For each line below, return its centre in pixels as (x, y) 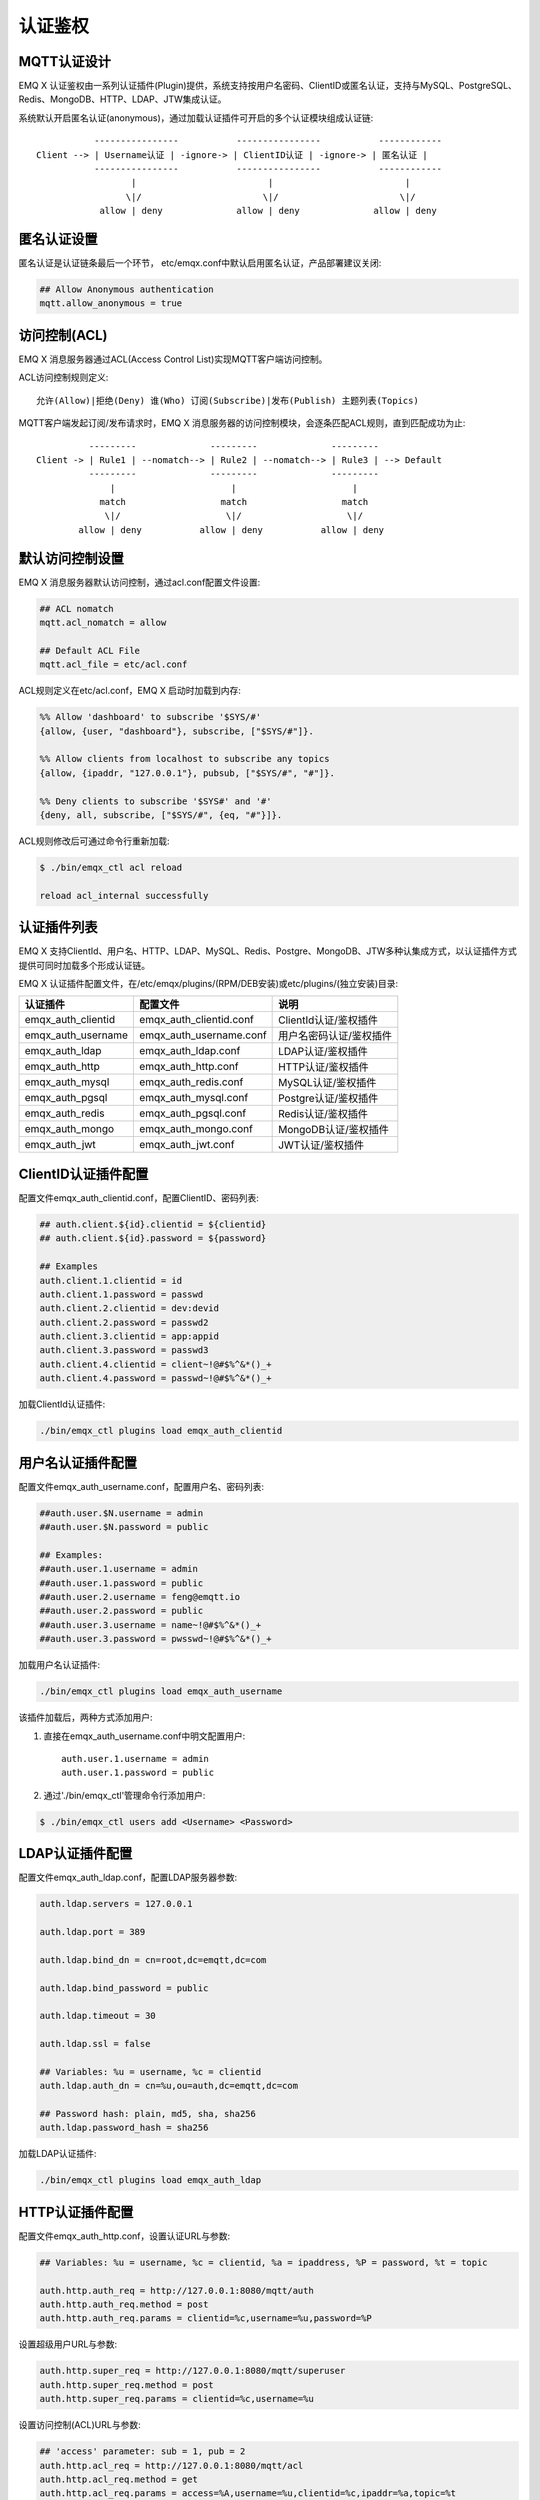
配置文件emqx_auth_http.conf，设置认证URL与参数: (124, 2236)
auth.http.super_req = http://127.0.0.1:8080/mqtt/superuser (192, 2371)
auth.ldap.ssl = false (95, 2044)
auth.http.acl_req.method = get (119, 2479)
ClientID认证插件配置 (83, 1173)
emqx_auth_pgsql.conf (193, 1113)
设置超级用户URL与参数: (68, 2344)
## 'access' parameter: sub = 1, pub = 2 (142, 2451)
